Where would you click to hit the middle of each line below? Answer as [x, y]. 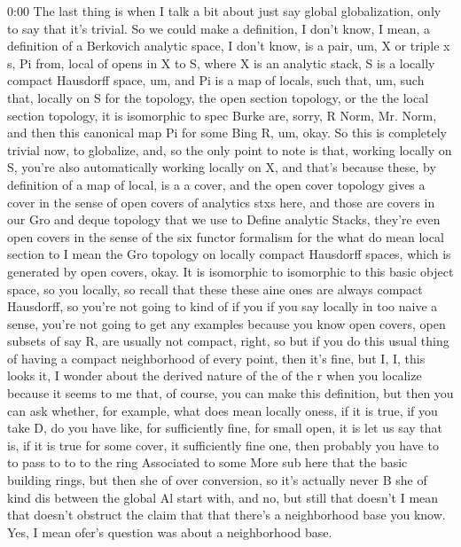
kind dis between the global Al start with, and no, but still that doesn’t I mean [223, 497]
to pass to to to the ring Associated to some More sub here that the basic [207, 462]
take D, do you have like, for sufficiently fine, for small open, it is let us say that [225, 428]
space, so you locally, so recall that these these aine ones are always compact [215, 289]
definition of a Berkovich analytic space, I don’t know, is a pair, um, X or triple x [229, 46]
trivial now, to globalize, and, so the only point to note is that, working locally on [230, 149]
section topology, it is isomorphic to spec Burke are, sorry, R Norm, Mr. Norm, [222, 115]
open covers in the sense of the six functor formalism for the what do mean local [226, 236]
